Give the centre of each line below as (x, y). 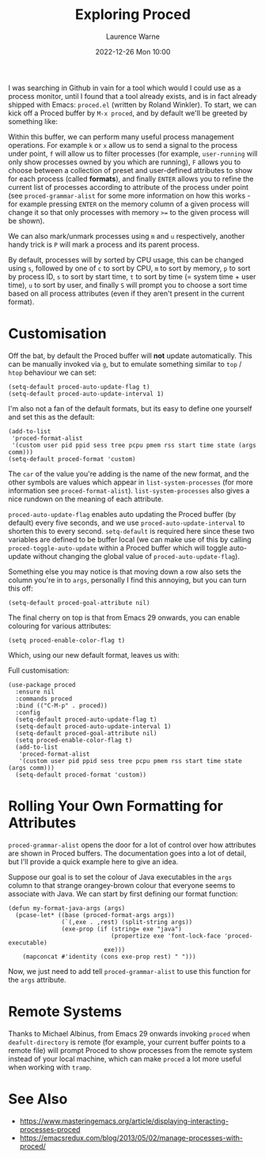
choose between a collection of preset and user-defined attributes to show (131, 170)
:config (28, 712)
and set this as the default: (51, 417)
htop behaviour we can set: (53, 372)
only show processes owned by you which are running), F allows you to (125, 162)
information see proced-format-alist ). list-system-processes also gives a (129, 490)
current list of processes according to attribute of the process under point (129, 187)
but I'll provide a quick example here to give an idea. (93, 861)
